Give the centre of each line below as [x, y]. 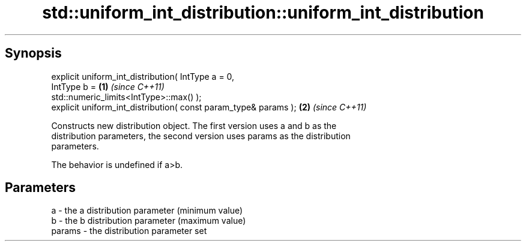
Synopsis [33, 53]
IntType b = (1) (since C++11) [108, 86]
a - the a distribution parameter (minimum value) [147, 211]
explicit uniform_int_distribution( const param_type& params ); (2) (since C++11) [209, 107]
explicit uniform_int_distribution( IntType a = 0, [143, 76]
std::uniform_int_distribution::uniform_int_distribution [263, 13]
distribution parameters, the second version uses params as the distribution [201, 136]
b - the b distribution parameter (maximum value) [149, 221]
